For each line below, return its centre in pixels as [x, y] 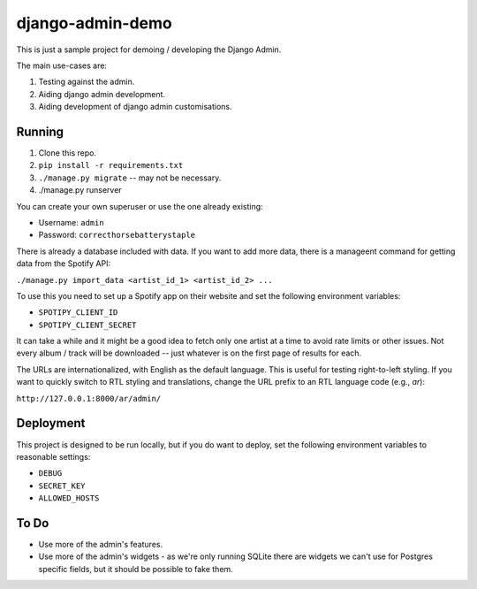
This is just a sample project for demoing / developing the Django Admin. [149, 50]
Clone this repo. [68, 153]
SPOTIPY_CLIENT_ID [78, 313]
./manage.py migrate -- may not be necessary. [130, 178]
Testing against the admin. [87, 82]
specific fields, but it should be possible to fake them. [136, 569]
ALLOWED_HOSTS [69, 498]
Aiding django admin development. [102, 94]
